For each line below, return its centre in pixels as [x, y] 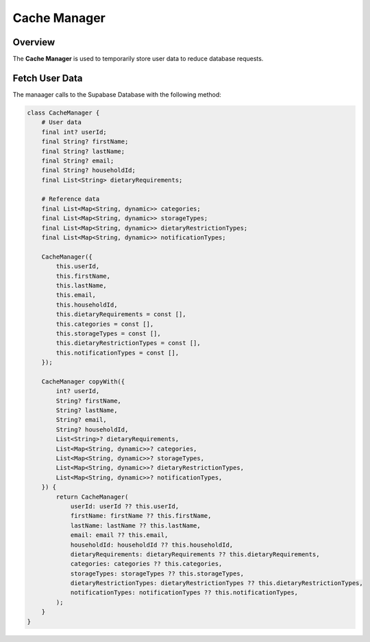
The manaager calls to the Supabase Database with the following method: [117, 94]
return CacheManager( [92, 497]
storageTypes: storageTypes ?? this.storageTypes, [157, 573]
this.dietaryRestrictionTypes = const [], [128, 343]
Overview [34, 42]
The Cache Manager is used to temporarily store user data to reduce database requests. [138, 59]
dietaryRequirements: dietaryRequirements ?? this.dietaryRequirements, [195, 554]
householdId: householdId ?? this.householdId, [152, 545]
